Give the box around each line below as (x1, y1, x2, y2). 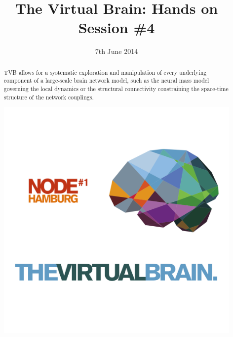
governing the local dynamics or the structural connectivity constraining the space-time (3, 85, 229, 93)
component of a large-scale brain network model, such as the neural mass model (3, 76, 209, 85)
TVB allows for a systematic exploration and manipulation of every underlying (3, 68, 207, 76)
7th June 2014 (95, 46, 138, 56)
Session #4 (78, 17, 155, 38)
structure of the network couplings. (3, 93, 94, 101)
